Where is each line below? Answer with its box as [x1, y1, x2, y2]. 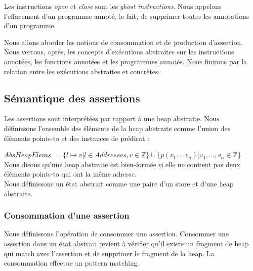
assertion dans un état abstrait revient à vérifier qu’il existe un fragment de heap [4, 238, 249, 248]
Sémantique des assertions [4, 90, 140, 105]
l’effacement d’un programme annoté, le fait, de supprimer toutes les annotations [4, 10, 249, 21]
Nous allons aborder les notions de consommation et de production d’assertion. [4, 37, 243, 47]
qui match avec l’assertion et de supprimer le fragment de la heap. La [4, 248, 214, 258]
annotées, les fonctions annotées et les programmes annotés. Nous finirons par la [4, 56, 247, 66]
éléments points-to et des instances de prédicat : [4, 133, 149, 143]
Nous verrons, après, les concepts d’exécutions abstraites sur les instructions [4, 46, 234, 57]
